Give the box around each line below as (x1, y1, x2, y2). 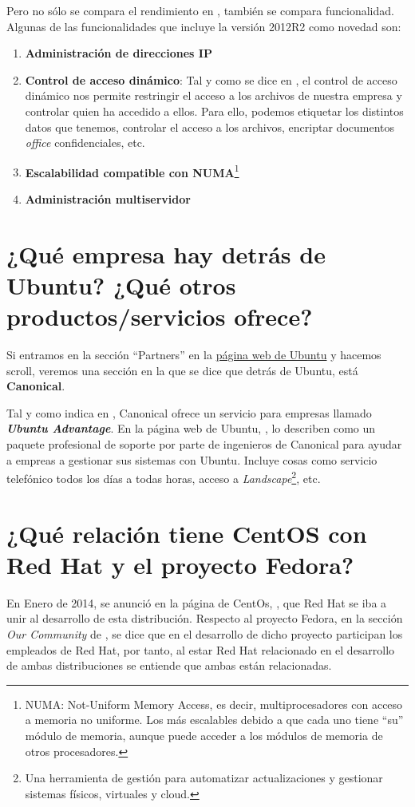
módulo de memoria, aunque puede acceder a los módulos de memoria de (25, 726, 383, 743)
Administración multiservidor (25, 191, 191, 207)
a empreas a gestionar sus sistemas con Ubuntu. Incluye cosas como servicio (6, 451, 377, 468)
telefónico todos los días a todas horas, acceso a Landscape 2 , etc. (6, 468, 321, 486)
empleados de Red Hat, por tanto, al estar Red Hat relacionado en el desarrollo (6, 641, 395, 658)
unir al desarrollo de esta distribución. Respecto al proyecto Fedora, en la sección (6, 610, 403, 627)
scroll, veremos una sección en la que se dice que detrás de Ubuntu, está (6, 362, 358, 378)
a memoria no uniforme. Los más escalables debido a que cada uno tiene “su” (25, 711, 404, 728)
